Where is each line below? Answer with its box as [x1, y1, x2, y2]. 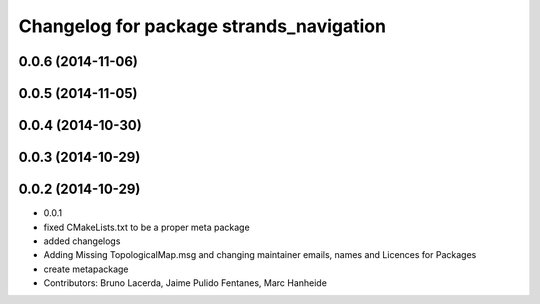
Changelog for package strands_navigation [18, 15, 387, 37]
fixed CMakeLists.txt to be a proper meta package [43, 221, 250, 233]
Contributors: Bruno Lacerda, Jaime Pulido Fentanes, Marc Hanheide [43, 277, 327, 289]
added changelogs [43, 235, 121, 247]
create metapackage [43, 263, 129, 275]
